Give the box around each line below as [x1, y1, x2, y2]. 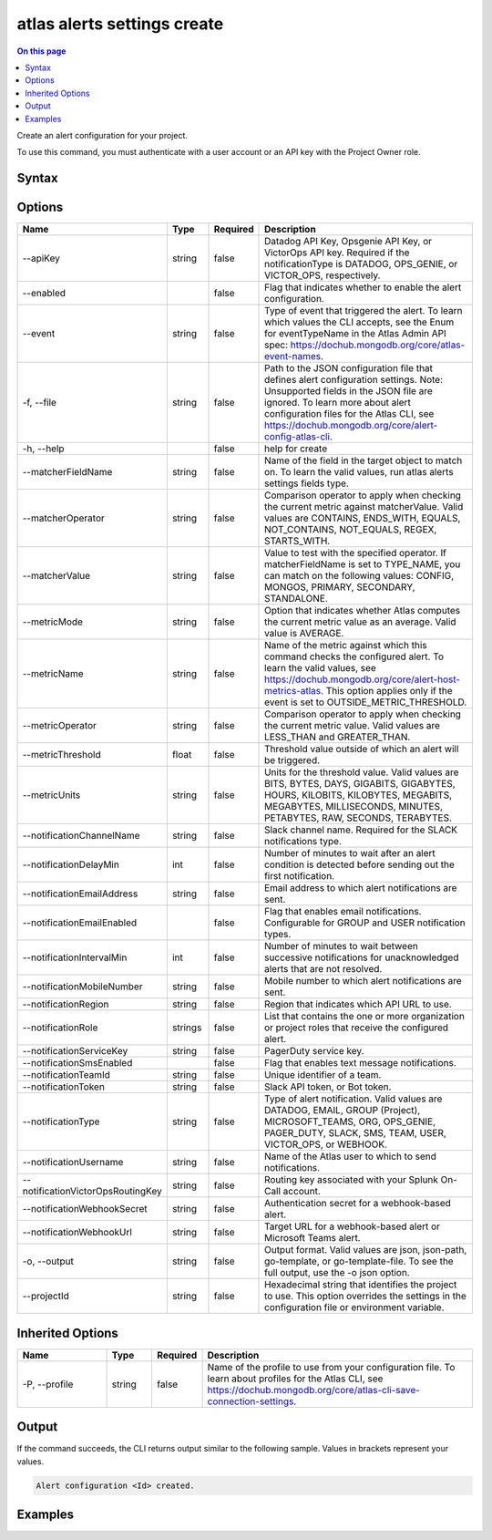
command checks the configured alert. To [264, 650, 445, 663]
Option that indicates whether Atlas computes [264, 605, 460, 617]
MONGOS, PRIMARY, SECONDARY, [264, 581, 415, 594]
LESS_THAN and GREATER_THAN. [264, 730, 411, 743]
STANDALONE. [264, 593, 328, 605]
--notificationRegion [22, 998, 109, 1011]
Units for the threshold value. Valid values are [264, 766, 459, 779]
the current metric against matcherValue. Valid [264, 501, 464, 513]
